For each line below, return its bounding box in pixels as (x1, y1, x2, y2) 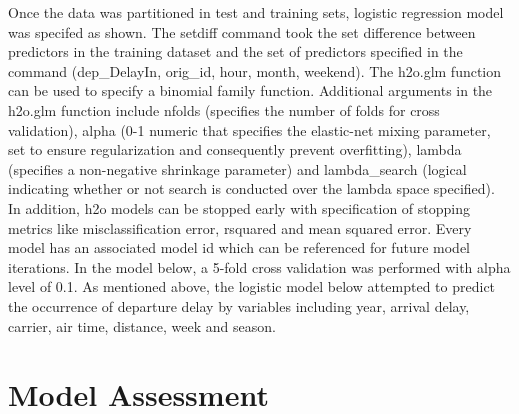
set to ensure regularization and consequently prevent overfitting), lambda (8, 139, 462, 160)
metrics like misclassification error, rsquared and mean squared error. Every (8, 217, 472, 238)
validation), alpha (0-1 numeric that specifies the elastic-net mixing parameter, (8, 119, 491, 140)
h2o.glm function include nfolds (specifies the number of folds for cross (8, 99, 440, 120)
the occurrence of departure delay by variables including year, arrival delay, (8, 295, 470, 316)
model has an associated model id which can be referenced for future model (8, 237, 470, 258)
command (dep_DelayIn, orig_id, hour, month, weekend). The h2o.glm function (8, 60, 502, 81)
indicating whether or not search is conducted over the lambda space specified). (8, 178, 495, 199)
